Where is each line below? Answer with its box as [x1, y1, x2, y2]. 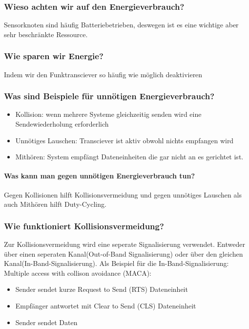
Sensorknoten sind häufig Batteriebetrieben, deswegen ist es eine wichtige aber [4, 20, 239, 30]
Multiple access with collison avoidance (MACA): [4, 267, 151, 278]
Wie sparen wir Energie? [4, 50, 104, 62]
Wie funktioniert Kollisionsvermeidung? [4, 219, 164, 232]
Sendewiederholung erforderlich [15, 119, 109, 129]
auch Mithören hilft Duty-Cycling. [4, 199, 106, 209]
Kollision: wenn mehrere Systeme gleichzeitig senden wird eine [15, 109, 202, 119]
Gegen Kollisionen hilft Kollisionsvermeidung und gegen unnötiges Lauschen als [4, 189, 242, 199]
